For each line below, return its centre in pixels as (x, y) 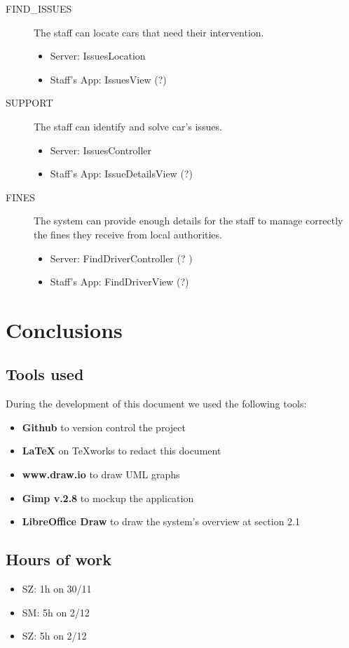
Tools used (45, 374)
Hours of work (59, 559)
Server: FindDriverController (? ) (121, 258)
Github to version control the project (104, 427)
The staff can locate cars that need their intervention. (149, 32)
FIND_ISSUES (39, 8)
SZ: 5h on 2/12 (54, 636)
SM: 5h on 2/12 (56, 612)
